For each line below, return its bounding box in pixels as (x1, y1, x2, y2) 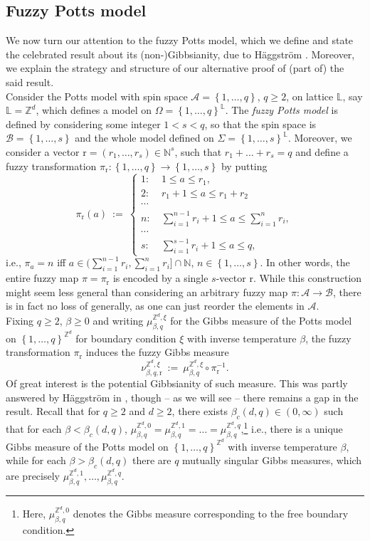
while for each (6, 453, 66, 468)
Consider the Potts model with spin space (6, 88, 188, 103)
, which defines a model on (36, 103, 152, 117)
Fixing (6, 312, 34, 327)
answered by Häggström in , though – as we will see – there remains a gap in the (6, 389, 359, 404)
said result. (6, 74, 54, 89)
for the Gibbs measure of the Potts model (170, 312, 352, 327)
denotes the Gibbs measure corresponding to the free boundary (73, 505, 349, 520)
